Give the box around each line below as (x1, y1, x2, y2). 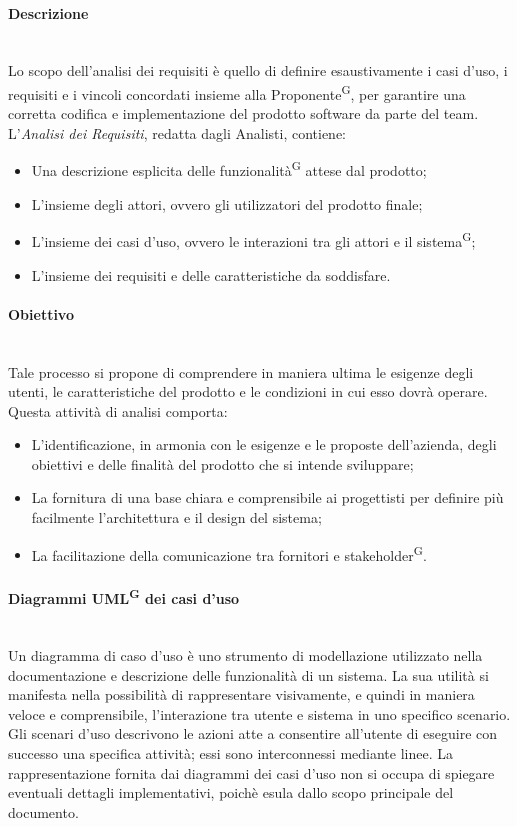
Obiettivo (8, 303, 74, 324)
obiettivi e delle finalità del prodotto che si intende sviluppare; (31, 453, 414, 474)
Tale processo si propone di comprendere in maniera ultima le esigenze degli (8, 361, 474, 382)
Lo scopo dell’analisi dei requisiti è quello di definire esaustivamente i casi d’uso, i (8, 60, 508, 81)
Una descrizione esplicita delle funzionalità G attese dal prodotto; (31, 157, 427, 181)
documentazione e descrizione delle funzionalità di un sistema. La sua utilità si (8, 664, 489, 685)
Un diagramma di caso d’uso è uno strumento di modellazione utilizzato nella (8, 644, 483, 665)
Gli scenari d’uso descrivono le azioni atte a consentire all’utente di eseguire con (8, 723, 498, 744)
